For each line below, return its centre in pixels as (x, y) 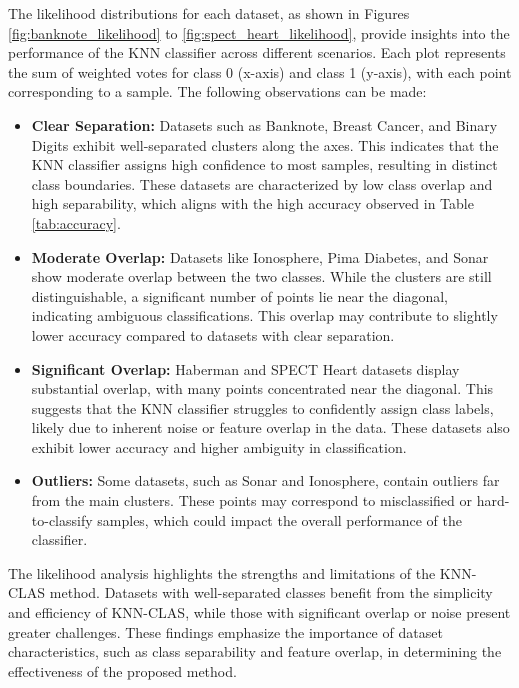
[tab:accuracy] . (76, 222)
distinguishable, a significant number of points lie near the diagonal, (239, 295)
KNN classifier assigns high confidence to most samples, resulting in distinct (264, 164)
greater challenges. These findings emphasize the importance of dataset (225, 631)
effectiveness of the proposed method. (122, 670)
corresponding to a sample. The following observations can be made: (217, 91)
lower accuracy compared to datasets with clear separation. (213, 334)
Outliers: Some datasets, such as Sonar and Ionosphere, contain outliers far (265, 480)
